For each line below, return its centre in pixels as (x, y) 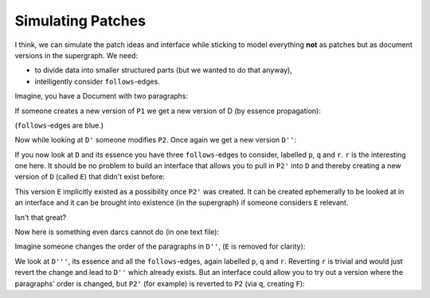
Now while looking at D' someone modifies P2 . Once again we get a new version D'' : (156, 140)
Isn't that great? (41, 217)
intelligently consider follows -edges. (98, 81)
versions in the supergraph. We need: (76, 55)
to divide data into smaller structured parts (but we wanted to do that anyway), (163, 70)
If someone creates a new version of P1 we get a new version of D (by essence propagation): (168, 111)
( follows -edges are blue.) (59, 125)
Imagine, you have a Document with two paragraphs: (102, 96)
